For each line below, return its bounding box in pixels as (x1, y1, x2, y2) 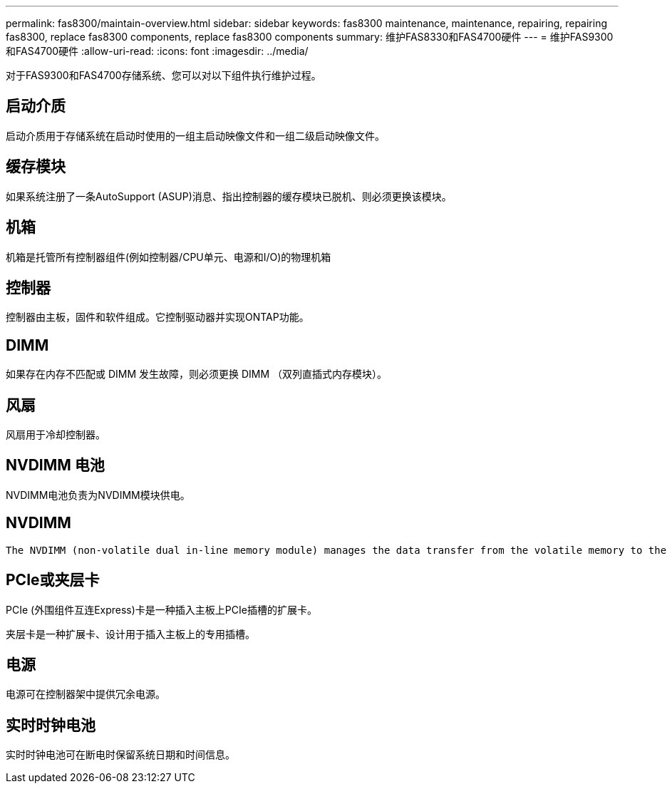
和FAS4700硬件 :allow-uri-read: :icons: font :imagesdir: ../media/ (6, 45, 309, 57)
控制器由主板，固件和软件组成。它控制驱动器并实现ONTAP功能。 (6, 311, 309, 324)
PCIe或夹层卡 (6, 571, 100, 589)
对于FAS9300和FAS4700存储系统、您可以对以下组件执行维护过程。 (6, 69, 321, 81)
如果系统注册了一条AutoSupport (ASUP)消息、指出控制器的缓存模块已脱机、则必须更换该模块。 (6, 190, 452, 202)
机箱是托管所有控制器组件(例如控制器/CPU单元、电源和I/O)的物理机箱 (6, 250, 331, 263)
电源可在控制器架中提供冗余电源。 (6, 688, 165, 701)
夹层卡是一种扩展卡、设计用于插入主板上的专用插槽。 (6, 627, 255, 640)
